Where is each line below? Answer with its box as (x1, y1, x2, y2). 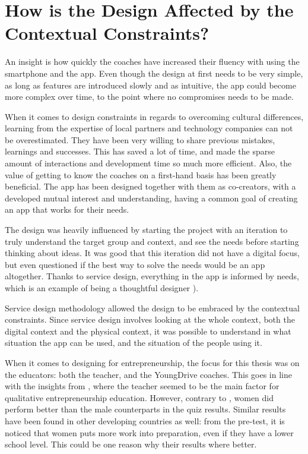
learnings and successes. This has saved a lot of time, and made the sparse (5, 145, 275, 157)
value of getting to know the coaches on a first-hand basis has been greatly (5, 168, 277, 181)
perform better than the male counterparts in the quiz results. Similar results (5, 403, 286, 415)
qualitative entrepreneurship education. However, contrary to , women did (5, 391, 274, 403)
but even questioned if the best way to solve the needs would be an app (5, 258, 265, 270)
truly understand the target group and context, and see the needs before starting (5, 235, 299, 247)
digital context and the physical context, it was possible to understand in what (5, 324, 291, 337)
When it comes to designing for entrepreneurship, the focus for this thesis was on (5, 356, 300, 368)
